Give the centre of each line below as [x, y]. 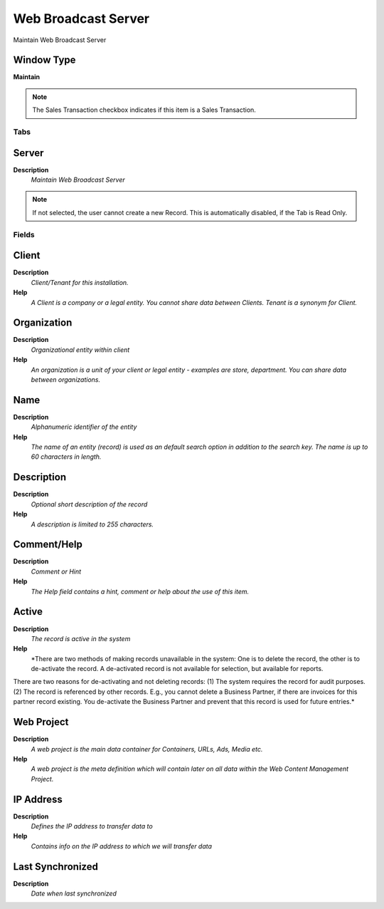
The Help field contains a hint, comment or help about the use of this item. [140, 591]
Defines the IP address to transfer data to [92, 826]
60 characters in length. [66, 457]
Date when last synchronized [74, 893]
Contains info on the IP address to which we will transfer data [122, 846]
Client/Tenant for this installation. [80, 282]
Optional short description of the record [89, 504]
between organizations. [66, 379]
